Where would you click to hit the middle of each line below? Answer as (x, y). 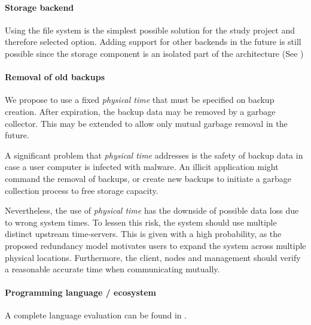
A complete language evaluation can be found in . (96, 315)
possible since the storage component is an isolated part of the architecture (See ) (154, 53)
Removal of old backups (55, 77)
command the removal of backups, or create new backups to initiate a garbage (148, 178)
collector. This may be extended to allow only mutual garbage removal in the (146, 123)
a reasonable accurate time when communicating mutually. (112, 269)
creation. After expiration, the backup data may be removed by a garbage (140, 111)
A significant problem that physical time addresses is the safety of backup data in (154, 155)
